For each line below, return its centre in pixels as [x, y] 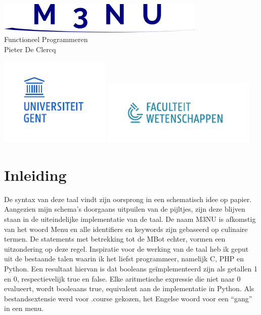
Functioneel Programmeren [46, 39]
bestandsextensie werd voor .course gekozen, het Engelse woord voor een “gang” [128, 298]
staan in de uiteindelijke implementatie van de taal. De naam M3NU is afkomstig [130, 219]
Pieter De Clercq [30, 49]
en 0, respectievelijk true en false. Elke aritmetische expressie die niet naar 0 [122, 278]
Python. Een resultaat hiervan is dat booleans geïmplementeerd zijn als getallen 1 [131, 268]
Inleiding [35, 174]
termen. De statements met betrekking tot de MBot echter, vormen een [115, 239]
